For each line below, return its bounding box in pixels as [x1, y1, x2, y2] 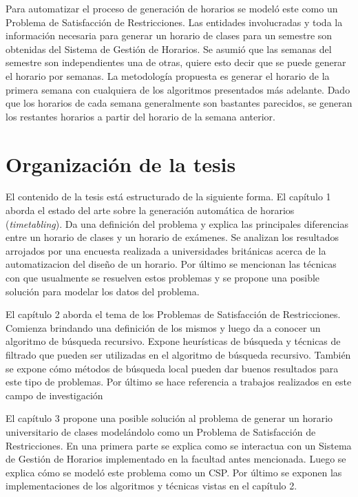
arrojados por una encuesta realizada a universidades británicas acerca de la [6, 243, 326, 257]
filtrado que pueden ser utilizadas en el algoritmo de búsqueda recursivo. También [6, 348, 351, 361]
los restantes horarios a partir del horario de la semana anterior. [6, 109, 275, 123]
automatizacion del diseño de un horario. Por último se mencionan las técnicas [6, 257, 337, 271]
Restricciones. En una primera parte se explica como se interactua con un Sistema [6, 438, 352, 452]
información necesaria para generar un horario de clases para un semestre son [6, 28, 333, 43]
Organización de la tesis [6, 149, 236, 178]
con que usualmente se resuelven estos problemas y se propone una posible [6, 271, 320, 285]
